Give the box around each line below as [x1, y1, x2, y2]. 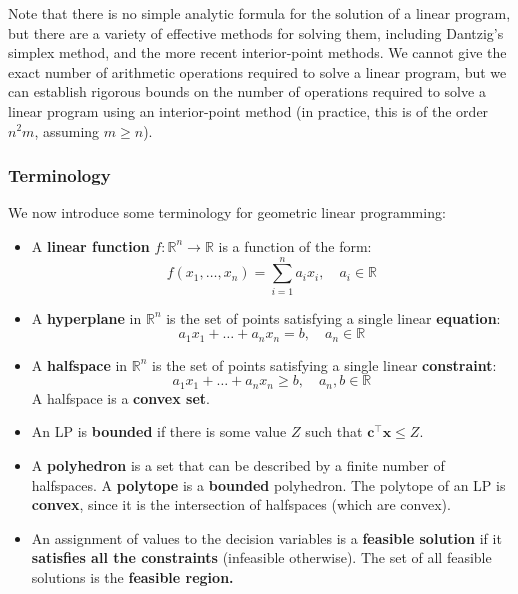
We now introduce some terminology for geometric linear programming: [8, 202, 446, 223]
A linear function [31, 235, 150, 256]
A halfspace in [31, 354, 128, 375]
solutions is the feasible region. [31, 566, 234, 587]
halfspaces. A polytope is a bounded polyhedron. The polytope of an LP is [31, 474, 506, 495]
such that [305, 421, 363, 442]
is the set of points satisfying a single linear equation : [166, 307, 501, 328]
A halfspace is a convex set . [31, 387, 210, 408]
